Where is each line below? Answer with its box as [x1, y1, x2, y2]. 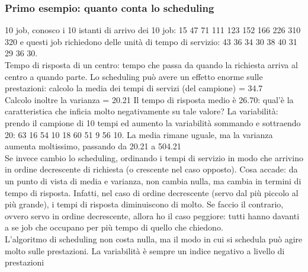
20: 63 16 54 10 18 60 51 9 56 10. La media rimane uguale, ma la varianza [5, 128, 273, 140]
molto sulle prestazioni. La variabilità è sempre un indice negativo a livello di [5, 244, 285, 257]
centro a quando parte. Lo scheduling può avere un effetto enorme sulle [5, 70, 263, 82]
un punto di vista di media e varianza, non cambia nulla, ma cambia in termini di [5, 174, 301, 187]
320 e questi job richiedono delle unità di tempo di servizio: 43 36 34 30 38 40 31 [5, 35, 297, 47]
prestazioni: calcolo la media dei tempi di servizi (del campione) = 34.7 [5, 82, 263, 94]
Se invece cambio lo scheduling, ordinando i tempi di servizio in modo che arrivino [5, 151, 303, 164]
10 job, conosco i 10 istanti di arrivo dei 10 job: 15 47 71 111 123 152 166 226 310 [5, 24, 301, 36]
